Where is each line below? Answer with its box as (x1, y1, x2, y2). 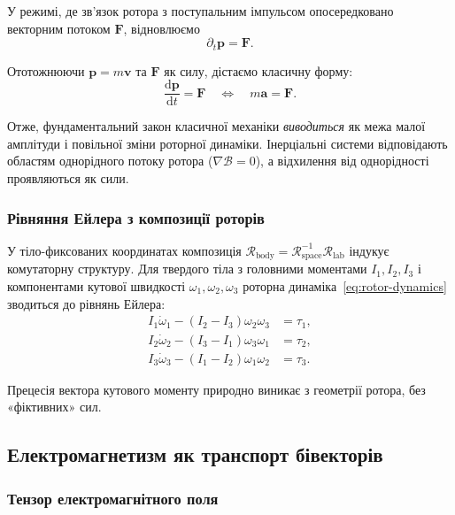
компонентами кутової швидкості (7, 276, 186, 295)
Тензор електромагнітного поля (7, 487, 219, 509)
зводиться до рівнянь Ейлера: (7, 294, 166, 312)
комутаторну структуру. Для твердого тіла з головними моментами (7, 259, 367, 278)
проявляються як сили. (7, 169, 129, 188)
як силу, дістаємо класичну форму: (164, 61, 353, 80)
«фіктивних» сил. (7, 397, 102, 416)
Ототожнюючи (7, 61, 85, 80)
